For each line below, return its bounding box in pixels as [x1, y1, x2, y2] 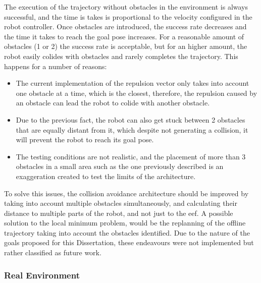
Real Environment [4, 268, 80, 281]
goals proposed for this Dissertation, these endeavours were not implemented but [4, 237, 254, 248]
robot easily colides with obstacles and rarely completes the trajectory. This [4, 50, 238, 61]
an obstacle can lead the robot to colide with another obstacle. [16, 97, 210, 108]
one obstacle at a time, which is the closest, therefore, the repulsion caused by [16, 87, 257, 98]
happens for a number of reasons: [4, 61, 107, 71]
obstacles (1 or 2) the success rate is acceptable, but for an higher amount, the [4, 41, 247, 51]
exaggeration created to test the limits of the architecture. [16, 171, 196, 181]
